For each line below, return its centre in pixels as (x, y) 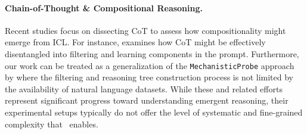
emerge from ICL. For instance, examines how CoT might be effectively (135, 42)
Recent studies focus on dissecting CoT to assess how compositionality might (145, 30)
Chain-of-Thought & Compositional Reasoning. (104, 7)
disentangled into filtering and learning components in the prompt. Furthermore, (152, 53)
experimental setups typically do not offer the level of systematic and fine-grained (154, 112)
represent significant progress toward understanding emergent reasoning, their (147, 100)
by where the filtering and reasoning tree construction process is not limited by (149, 77)
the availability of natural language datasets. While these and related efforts (144, 88)
